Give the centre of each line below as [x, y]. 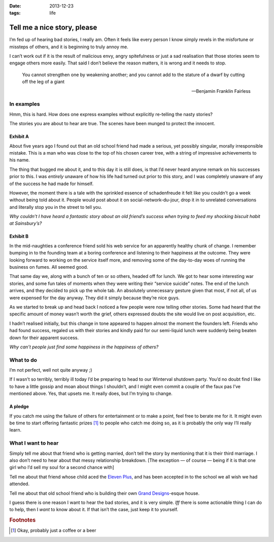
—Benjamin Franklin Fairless [221, 91]
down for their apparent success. [44, 338]
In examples [25, 104]
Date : [15, 6]
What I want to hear [34, 443]
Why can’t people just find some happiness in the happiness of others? [84, 347]
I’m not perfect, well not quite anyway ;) [51, 370]
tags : [15, 13]
